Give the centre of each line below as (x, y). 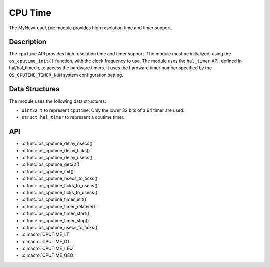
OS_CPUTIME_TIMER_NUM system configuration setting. (66, 75)
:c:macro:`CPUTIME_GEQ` (48, 255)
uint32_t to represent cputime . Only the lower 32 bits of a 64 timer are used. (103, 110)
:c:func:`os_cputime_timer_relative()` (59, 206)
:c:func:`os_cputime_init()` (48, 171)
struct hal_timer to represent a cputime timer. (73, 117)
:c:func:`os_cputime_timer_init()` (55, 199)
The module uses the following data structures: (58, 101)
